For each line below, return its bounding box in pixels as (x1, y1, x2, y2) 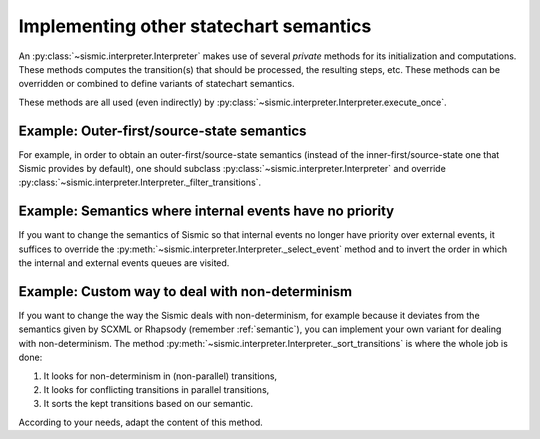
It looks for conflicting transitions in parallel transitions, (43, 383, 270, 395)
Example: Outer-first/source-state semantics (18, 122, 307, 139)
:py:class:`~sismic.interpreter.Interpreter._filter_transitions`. (18, 176, 262, 189)
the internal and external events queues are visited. (18, 257, 230, 269)
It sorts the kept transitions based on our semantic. (43, 398, 254, 410)
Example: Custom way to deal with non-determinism (18, 283, 353, 300)
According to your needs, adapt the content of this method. (18, 416, 264, 428)
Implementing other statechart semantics (18, 15, 372, 37)
